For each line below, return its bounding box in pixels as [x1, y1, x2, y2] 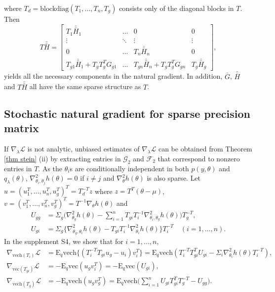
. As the [38, 163, 63, 173]
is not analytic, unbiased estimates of [27, 144, 140, 154]
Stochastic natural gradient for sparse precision [4, 105, 251, 121]
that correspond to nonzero [157, 153, 240, 163]
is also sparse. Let [147, 173, 201, 183]
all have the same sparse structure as [29, 81, 141, 92]
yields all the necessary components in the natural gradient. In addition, [4, 71, 223, 81]
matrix [4, 120, 39, 136]
